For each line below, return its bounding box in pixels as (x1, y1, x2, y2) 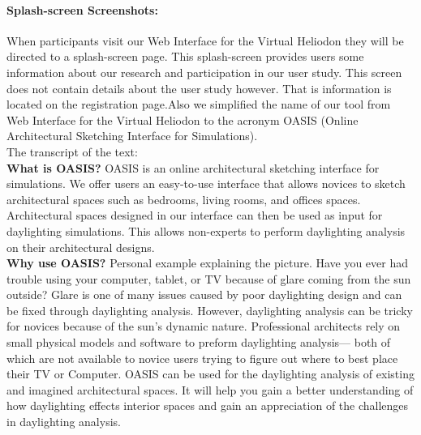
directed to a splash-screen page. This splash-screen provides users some (6, 48, 364, 65)
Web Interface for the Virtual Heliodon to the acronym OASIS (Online (6, 111, 359, 128)
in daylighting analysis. (6, 413, 121, 430)
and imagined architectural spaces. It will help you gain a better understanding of (6, 381, 414, 398)
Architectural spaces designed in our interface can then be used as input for (6, 207, 383, 224)
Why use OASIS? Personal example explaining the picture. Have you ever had (6, 254, 409, 271)
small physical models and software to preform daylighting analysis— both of (6, 334, 391, 351)
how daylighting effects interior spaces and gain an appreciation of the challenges (6, 397, 409, 414)
